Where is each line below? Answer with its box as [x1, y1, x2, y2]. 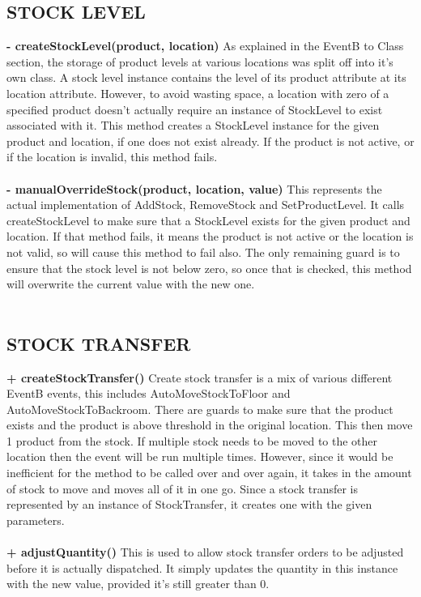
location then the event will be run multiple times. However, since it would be [6, 448, 393, 465]
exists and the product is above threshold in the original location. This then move [6, 416, 413, 433]
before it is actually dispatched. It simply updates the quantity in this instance [6, 559, 398, 576]
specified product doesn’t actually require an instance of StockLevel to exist [6, 100, 383, 117]
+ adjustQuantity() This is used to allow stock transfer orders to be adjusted [6, 544, 404, 561]
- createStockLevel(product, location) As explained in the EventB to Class [6, 37, 404, 54]
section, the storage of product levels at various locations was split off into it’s [6, 53, 393, 70]
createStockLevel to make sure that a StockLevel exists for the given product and [6, 211, 410, 228]
